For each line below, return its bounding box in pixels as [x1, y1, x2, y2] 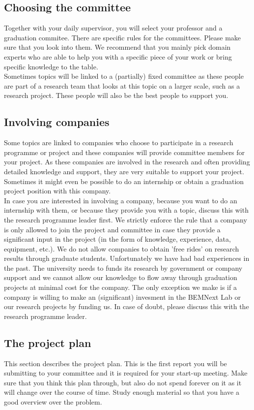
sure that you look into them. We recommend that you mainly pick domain [4, 42, 231, 52]
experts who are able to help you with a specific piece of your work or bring [4, 51, 232, 62]
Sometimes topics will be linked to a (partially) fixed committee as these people [4, 71, 244, 81]
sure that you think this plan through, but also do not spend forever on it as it [4, 377, 242, 387]
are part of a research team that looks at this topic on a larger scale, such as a [4, 80, 240, 91]
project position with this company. [4, 186, 111, 196]
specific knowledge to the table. [4, 61, 98, 71]
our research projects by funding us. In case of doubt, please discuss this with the [4, 301, 249, 312]
